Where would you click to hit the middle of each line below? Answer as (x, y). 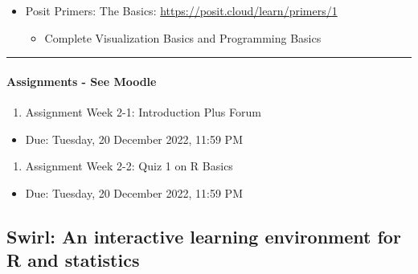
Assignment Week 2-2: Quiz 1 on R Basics (129, 166)
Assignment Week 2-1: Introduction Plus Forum (143, 111)
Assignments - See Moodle (82, 81)
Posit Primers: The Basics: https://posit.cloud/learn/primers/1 (181, 10)
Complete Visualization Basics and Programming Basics (183, 37)
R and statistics (73, 260)
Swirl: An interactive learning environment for (204, 236)
